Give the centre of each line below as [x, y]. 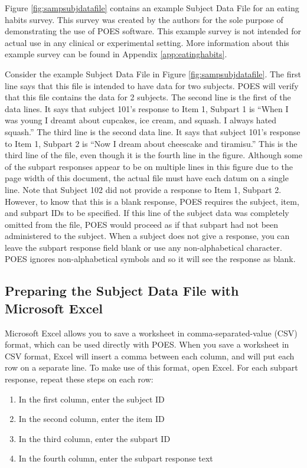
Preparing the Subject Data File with [122, 291]
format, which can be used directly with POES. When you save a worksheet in [147, 344]
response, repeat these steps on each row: [79, 379]
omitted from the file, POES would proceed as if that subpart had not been [142, 224]
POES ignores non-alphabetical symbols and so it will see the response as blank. [150, 259]
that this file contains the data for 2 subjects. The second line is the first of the [148, 97]
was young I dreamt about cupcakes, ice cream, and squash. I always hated [141, 120]
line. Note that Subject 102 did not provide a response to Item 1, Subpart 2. [143, 189]
